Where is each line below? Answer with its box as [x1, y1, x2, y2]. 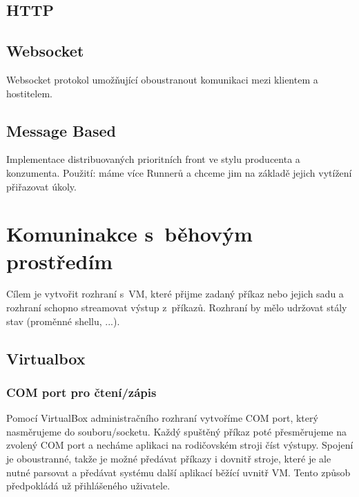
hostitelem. [6, 86, 52, 100]
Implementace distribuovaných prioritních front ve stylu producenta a [6, 152, 300, 166]
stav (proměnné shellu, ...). [6, 313, 120, 328]
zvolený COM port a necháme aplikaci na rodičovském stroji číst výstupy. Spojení [6, 438, 353, 452]
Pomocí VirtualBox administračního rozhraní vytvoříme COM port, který [6, 411, 318, 425]
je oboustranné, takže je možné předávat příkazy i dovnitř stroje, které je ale [6, 451, 331, 466]
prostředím [6, 246, 113, 275]
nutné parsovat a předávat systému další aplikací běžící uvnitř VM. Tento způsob [6, 465, 351, 479]
